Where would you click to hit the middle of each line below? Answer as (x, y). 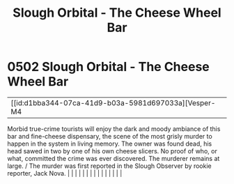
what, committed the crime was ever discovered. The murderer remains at (114, 158)
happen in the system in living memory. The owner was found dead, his (110, 144)
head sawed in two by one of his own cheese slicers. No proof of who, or (112, 151)
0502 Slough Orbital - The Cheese (109, 67)
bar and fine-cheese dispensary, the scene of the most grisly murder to (110, 136)
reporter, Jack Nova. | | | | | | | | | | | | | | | (65, 173)
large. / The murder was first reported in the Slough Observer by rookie (109, 166)
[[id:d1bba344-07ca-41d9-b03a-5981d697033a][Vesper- (113, 102)
